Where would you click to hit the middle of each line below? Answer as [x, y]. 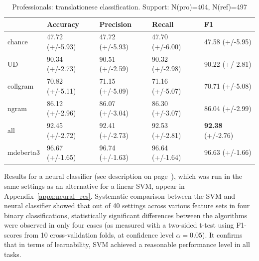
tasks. [13, 254]
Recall [163, 24]
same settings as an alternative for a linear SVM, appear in [94, 186]
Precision [116, 24]
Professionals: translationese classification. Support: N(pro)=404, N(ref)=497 [129, 6]
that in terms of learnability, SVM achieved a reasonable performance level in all [127, 244]
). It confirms [222, 234]
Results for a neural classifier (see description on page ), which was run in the [123, 176]
